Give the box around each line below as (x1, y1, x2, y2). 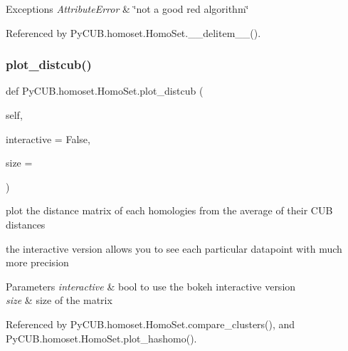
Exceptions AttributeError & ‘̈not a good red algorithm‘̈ (6, 1, 249, 16)
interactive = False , (6, 131, 90, 146)
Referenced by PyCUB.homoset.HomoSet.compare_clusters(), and (6, 316, 295, 331)
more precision (6, 255, 69, 270)
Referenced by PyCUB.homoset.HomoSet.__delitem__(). (6, 25, 261, 40)
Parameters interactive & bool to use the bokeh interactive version (6, 278, 296, 293)
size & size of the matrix (6, 293, 112, 308)
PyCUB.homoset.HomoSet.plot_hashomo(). (6, 330, 197, 345)
